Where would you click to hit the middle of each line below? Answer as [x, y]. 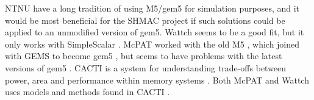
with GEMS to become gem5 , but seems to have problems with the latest [144, 56]
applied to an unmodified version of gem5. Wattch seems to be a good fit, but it [155, 32]
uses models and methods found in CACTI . [87, 92]
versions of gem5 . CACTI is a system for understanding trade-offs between [146, 67]
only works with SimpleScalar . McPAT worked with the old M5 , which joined [152, 44]
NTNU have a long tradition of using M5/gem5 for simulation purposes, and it [152, 8]
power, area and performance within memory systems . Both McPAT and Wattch [157, 80]
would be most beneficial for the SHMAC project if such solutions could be [145, 20]
